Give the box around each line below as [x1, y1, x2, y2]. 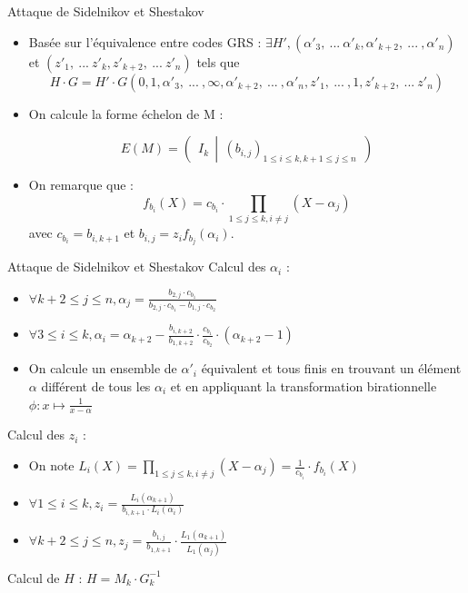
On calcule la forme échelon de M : [28, 104, 224, 123]
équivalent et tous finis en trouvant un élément [201, 359, 462, 378]
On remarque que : [28, 175, 134, 194]
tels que [196, 52, 240, 71]
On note [28, 456, 75, 475]
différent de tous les [41, 377, 151, 395]
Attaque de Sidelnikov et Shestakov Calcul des [7, 257, 266, 276]
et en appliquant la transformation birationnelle [170, 377, 437, 395]
